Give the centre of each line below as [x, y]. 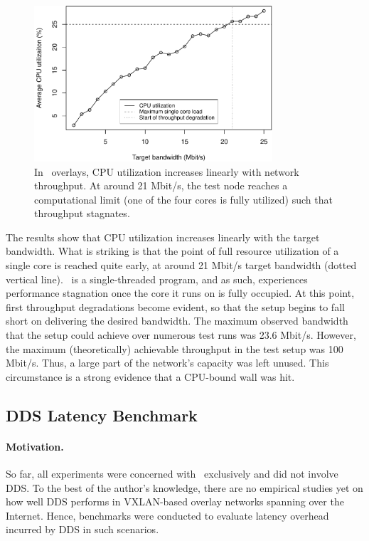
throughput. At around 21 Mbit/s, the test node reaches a [161, 185]
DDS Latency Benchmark [102, 415]
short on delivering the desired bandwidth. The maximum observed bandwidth [177, 321]
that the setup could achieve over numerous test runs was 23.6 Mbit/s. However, [181, 335]
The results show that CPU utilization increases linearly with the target [163, 237]
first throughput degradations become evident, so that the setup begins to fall [175, 306]
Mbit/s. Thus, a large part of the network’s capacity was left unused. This [167, 363]
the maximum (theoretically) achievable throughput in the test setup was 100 [175, 348]
